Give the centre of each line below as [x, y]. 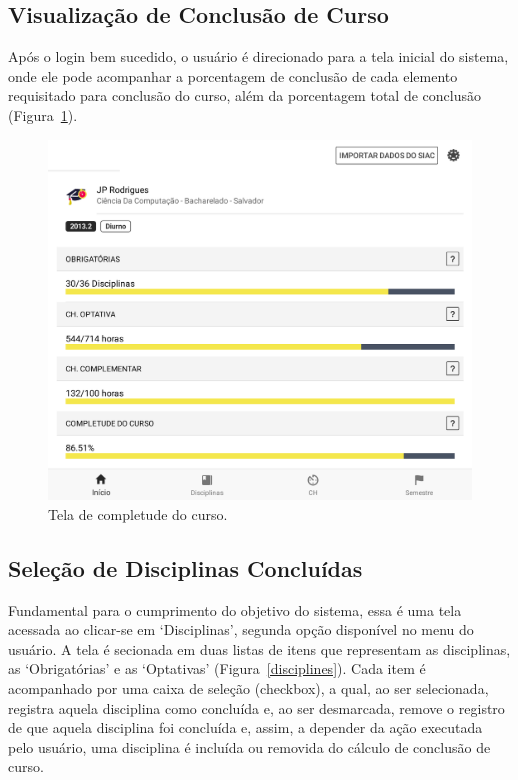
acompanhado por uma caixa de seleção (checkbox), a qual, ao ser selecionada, [248, 687]
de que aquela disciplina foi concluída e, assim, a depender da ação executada [245, 727]
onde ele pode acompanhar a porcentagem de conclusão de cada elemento [233, 75]
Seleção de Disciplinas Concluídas [185, 567]
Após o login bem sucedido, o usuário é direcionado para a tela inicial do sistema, [258, 56]
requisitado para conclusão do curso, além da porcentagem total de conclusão [244, 95]
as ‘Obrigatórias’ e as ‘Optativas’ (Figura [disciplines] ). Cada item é [217, 668]
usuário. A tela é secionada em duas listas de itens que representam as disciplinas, [259, 648]
